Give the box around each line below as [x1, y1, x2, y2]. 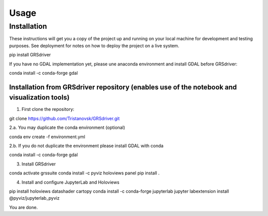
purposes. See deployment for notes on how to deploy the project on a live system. [9, 43, 180, 49]
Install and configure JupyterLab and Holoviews [21, 179, 120, 185]
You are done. [9, 204, 38, 210]
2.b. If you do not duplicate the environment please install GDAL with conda [9, 143, 164, 149]
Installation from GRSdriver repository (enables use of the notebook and [9, 83, 237, 91]
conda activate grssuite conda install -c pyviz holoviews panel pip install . [9, 170, 160, 176]
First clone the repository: [21, 107, 74, 112]
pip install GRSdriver [9, 52, 51, 58]
